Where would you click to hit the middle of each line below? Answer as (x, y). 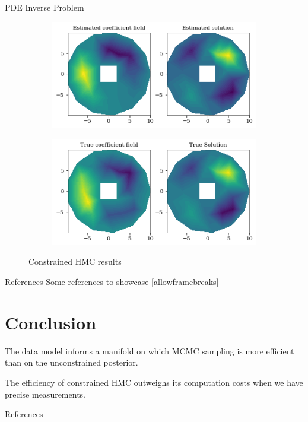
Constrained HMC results (75, 261)
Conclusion (51, 322)
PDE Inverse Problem (45, 7)
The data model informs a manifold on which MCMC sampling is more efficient (150, 350)
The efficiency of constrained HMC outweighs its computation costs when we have (154, 382)
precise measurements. (45, 394)
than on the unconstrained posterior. (72, 362)
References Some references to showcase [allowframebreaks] (112, 282)
